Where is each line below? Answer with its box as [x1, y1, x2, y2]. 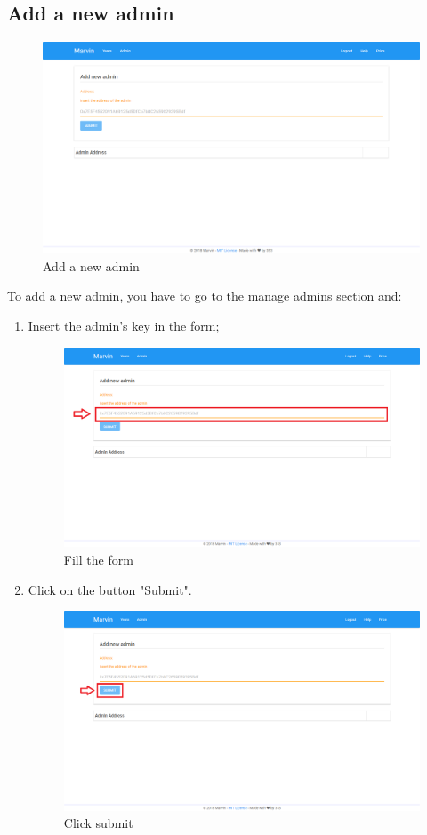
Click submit [63, 814, 133, 832]
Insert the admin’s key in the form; [28, 317, 220, 335]
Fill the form [63, 550, 133, 568]
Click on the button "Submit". [28, 580, 192, 598]
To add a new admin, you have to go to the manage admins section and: [7, 286, 402, 305]
